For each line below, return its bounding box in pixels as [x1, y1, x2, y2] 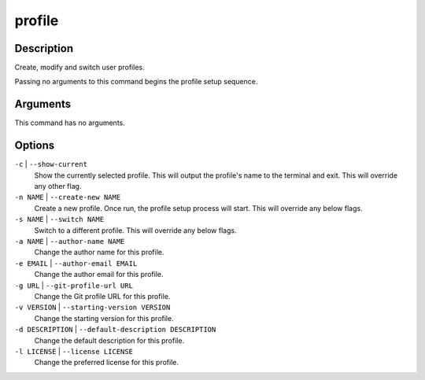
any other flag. [34, 182, 82, 191]
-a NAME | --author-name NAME [14, 237, 125, 245]
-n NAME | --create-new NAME [14, 193, 121, 202]
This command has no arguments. [14, 118, 125, 127]
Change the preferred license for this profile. [34, 358, 179, 367]
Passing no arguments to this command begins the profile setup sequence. [14, 77, 258, 87]
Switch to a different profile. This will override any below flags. [34, 225, 237, 235]
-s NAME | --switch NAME [14, 215, 105, 224]
